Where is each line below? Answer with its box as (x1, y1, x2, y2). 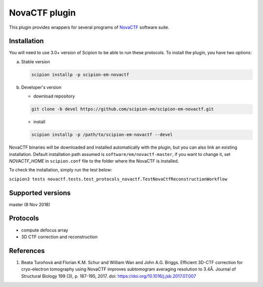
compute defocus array (21, 227, 68, 233)
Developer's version (21, 84, 62, 90)
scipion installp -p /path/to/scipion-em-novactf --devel (31, 132, 173, 137)
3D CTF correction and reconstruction (21, 234, 98, 240)
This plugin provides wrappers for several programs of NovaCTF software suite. (9, 24, 169, 30)
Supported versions (9, 189, 71, 197)
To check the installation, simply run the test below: (9, 167, 112, 173)
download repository (33, 93, 75, 99)
